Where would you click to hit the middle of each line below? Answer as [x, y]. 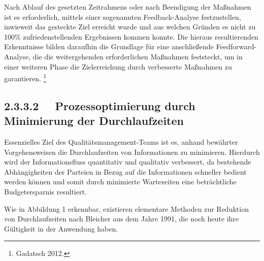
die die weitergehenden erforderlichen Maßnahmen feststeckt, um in [138, 56]
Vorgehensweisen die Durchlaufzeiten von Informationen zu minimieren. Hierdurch [132, 152]
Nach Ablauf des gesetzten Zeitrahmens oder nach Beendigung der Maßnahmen [128, 7]
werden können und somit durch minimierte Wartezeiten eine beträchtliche [120, 182]
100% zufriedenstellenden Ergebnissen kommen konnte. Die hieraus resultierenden [131, 36]
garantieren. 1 [25, 77]
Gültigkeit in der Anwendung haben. [61, 228]
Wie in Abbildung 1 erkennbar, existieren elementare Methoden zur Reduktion [126, 208]
